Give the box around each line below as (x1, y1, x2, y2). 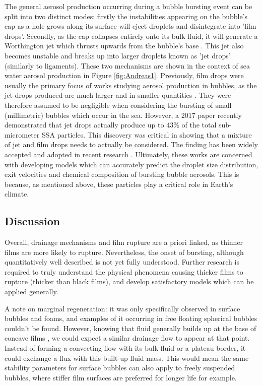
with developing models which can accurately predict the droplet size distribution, (5, 159, 258, 169)
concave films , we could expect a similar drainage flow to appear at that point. (5, 333, 250, 343)
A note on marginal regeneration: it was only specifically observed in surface (5, 303, 240, 313)
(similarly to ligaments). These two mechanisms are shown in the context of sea (5, 60, 250, 71)
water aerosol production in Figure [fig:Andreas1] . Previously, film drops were (5, 70, 244, 81)
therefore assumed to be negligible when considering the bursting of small (5, 99, 232, 110)
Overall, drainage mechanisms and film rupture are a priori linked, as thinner (5, 237, 243, 247)
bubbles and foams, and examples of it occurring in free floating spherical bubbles (5, 313, 257, 324)
